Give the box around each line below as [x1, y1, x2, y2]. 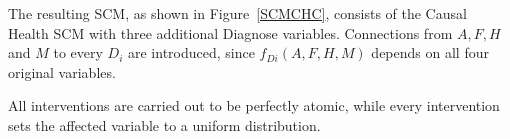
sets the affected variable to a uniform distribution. [8, 114, 321, 135]
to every [53, 42, 103, 63]
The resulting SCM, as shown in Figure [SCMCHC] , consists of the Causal [8, 3, 467, 23]
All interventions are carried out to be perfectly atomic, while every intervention [8, 95, 500, 116]
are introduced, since [128, 42, 255, 63]
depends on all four [371, 42, 489, 63]
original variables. [8, 61, 116, 82]
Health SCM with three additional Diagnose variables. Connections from [8, 22, 453, 43]
